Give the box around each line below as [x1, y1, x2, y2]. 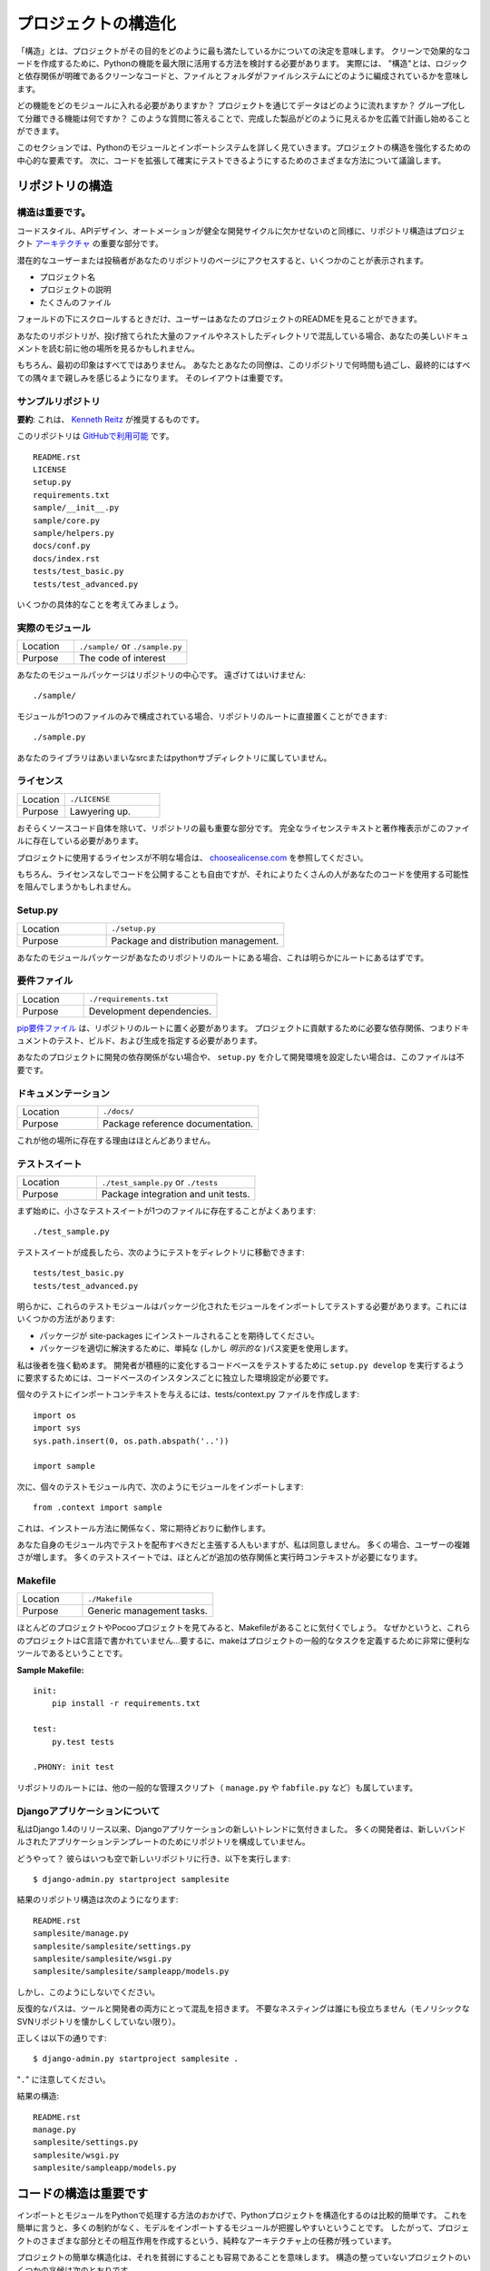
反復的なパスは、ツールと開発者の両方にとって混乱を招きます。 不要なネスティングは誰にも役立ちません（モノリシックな [16, 2003, 471, 2014]
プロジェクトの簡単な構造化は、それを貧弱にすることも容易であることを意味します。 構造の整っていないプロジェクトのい [16, 2252, 471, 2263]
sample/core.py [33, 515, 101, 526]
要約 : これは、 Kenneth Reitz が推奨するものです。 [16, 413, 204, 424]
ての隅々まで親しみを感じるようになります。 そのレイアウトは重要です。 [16, 372, 289, 383]
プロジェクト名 [39, 272, 95, 282]
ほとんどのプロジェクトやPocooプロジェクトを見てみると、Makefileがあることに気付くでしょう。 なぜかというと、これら [16, 1622, 471, 1633]
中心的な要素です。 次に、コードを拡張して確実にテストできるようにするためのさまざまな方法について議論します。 [16, 154, 446, 165]
